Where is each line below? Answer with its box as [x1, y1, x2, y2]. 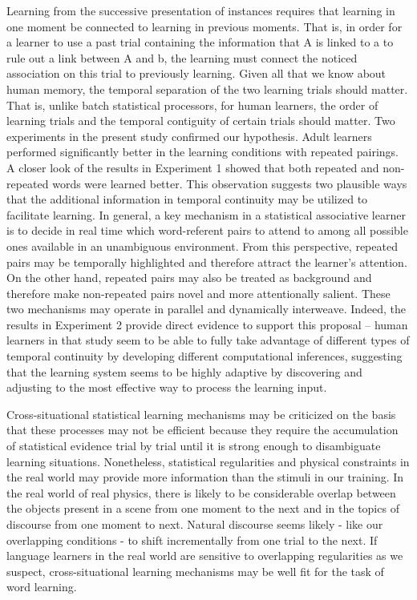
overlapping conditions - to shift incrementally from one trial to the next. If [6, 531, 378, 548]
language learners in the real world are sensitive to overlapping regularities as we [6, 547, 403, 564]
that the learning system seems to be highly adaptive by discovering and [6, 363, 362, 380]
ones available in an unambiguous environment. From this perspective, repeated [6, 237, 398, 254]
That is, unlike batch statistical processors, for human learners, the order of [6, 96, 379, 113]
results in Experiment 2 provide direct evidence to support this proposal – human [6, 316, 408, 332]
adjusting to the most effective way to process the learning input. [6, 379, 327, 396]
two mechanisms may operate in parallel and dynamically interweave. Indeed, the [6, 300, 407, 317]
